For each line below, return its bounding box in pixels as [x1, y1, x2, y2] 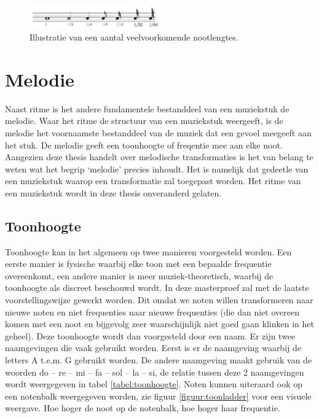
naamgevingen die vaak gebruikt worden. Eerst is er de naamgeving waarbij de [5, 341, 301, 354]
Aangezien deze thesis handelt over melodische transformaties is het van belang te [5, 150, 313, 163]
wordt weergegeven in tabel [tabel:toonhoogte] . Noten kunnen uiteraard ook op [5, 377, 302, 390]
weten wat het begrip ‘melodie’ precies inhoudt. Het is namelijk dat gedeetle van [5, 162, 309, 175]
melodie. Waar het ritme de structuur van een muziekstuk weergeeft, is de [5, 114, 283, 127]
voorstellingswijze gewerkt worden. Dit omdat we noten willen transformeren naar [5, 293, 313, 306]
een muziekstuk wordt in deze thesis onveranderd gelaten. [5, 186, 222, 199]
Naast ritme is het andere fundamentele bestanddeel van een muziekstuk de [5, 102, 289, 115]
